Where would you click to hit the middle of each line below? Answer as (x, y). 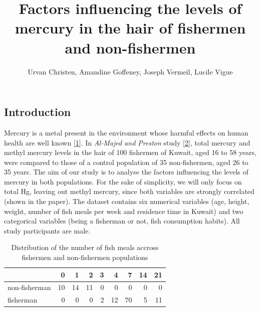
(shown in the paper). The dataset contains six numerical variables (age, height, (127, 201)
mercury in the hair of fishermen (130, 28)
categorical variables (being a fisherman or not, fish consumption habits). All (122, 221)
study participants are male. (47, 230)
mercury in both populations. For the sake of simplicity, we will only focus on (123, 181)
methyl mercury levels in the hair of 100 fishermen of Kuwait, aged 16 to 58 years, (130, 152)
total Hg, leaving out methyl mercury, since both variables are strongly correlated (129, 191)
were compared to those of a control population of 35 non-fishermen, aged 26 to (126, 162)
